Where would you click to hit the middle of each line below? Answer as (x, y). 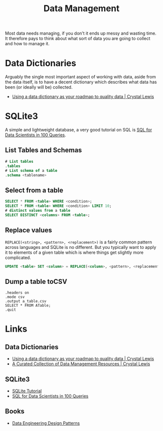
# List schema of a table (31, 170)
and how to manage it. (27, 44)
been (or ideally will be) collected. (39, 87)
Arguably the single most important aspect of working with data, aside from (81, 77)
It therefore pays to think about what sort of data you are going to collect (78, 38)
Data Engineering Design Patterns (46, 423)
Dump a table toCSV (36, 281)
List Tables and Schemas (44, 150)
